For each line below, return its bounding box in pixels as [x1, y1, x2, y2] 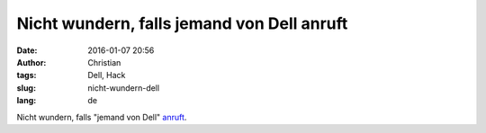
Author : [16, 57, 47, 67]
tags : [16, 70, 37, 81]
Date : [16, 45, 38, 56]
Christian [87, 57, 121, 67]
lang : [16, 95, 37, 106]
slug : [16, 82, 36, 93]
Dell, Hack [87, 70, 126, 81]
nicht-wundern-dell [87, 82, 160, 93]
